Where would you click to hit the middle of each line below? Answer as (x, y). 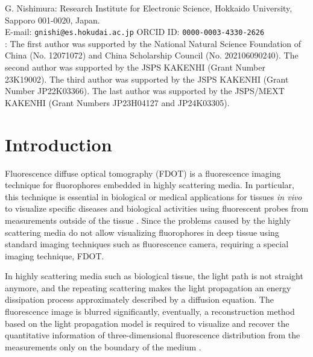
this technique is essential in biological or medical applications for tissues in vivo (153, 196)
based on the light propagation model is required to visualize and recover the (147, 323)
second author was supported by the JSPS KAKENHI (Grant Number (135, 67)
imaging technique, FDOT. (55, 255)
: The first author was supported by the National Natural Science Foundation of (153, 43)
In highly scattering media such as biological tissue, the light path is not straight (154, 276)
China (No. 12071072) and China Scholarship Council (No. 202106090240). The (152, 55)
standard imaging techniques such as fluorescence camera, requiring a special (147, 244)
